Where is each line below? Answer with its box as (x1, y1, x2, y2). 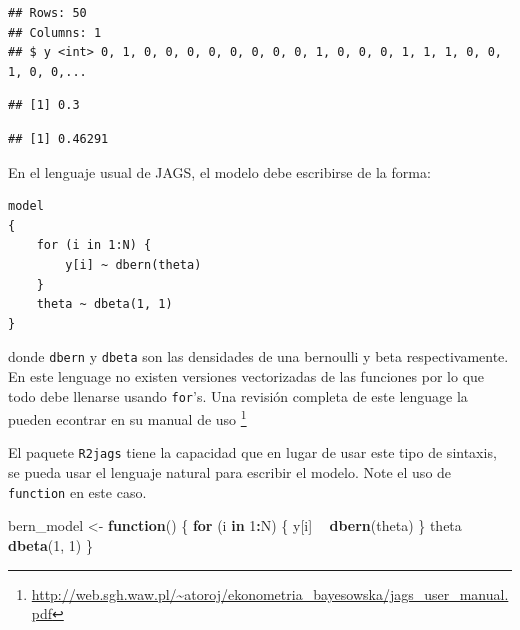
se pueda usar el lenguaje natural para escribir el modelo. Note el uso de (8, 462, 452, 483)
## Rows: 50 (8, 6, 87, 20)
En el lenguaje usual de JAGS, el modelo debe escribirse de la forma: (8, 161, 431, 182)
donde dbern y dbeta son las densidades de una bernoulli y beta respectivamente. (8, 346, 509, 367)
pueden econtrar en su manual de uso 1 (8, 406, 247, 429)
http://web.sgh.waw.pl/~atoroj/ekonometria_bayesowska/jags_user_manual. (31, 583, 509, 604)
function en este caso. (8, 481, 147, 502)
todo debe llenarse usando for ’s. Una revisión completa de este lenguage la (8, 385, 468, 406)
